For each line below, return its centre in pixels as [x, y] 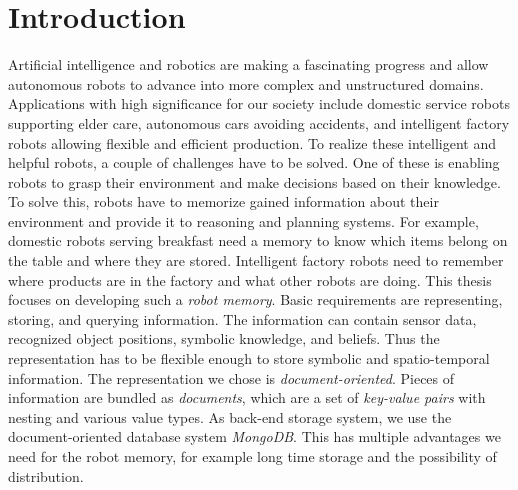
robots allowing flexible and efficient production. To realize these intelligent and [252, 142]
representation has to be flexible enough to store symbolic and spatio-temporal [249, 358]
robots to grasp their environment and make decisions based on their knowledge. [254, 181]
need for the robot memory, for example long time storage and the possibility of [252, 456]
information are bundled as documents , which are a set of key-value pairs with [247, 397]
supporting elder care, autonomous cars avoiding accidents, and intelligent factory [259, 122]
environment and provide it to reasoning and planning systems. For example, [243, 220]
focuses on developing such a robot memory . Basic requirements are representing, [255, 299]
